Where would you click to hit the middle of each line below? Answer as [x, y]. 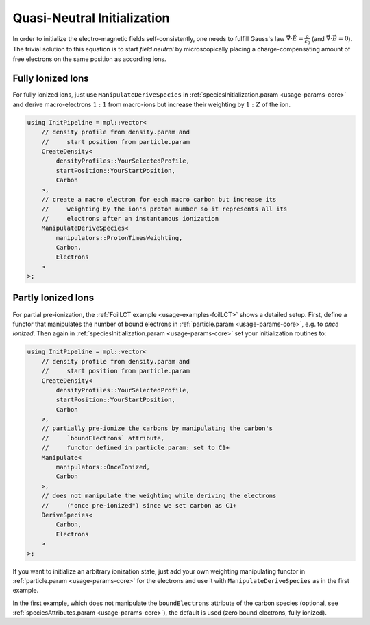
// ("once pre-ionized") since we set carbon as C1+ [139, 505]
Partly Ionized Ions [53, 298]
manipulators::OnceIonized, [103, 467]
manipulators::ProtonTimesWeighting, [119, 238]
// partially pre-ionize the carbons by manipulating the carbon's [157, 428]
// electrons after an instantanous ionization [130, 219]
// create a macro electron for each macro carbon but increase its [159, 199]
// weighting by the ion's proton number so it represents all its [164, 209]
